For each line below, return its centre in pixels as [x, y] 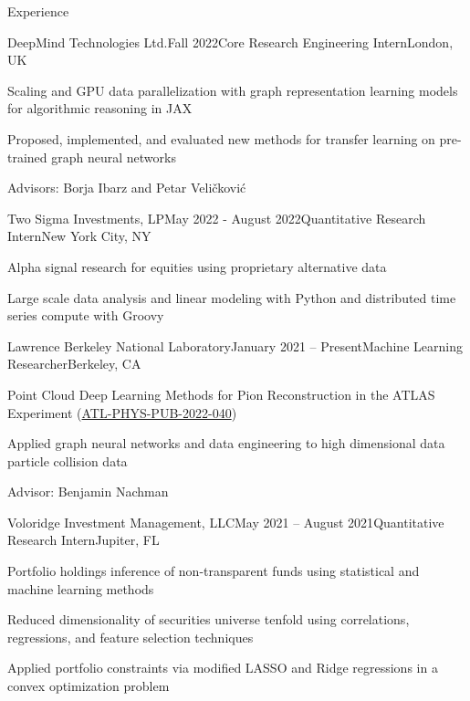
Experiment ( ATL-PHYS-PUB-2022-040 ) [122, 412]
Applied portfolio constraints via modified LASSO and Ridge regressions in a [223, 668]
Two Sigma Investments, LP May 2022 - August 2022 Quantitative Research [217, 218]
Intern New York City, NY [79, 236]
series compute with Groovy [86, 315]
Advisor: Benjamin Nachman [88, 492]
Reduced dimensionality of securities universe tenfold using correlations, [209, 619]
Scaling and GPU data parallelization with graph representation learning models [233, 90]
